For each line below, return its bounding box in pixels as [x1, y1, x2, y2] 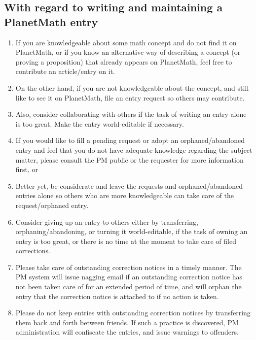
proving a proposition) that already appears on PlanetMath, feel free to [15, 56, 232, 67]
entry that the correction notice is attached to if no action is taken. [15, 291, 219, 301]
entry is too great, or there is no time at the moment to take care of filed [15, 236, 236, 246]
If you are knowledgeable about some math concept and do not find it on [15, 37, 237, 47]
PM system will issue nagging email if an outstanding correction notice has [15, 272, 243, 282]
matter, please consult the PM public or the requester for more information [15, 154, 244, 165]
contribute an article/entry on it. [15, 66, 115, 76]
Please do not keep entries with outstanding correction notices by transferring [15, 307, 251, 318]
